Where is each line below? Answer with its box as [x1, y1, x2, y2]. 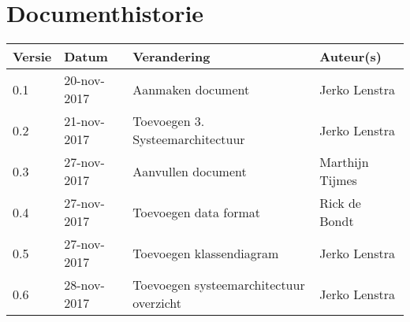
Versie [13, 47, 52, 66]
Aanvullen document [132, 161, 247, 180]
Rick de [319, 194, 361, 213]
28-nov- [64, 276, 105, 294]
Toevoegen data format [132, 202, 261, 221]
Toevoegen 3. [132, 112, 205, 131]
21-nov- [64, 112, 105, 131]
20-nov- [64, 71, 105, 90]
